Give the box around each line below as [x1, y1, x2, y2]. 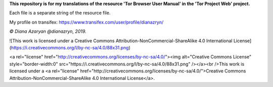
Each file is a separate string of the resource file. [9, 10, 111, 16]
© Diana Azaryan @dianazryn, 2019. [9, 28, 86, 35]
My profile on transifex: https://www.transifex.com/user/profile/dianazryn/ [9, 19, 164, 25]
